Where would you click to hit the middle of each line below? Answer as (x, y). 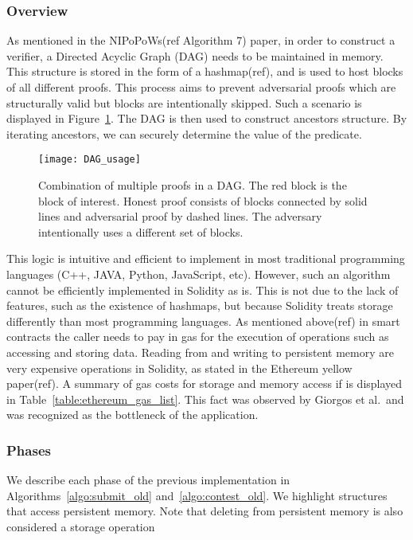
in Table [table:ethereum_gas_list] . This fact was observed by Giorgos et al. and (205, 399)
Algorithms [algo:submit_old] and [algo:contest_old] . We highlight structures (197, 495)
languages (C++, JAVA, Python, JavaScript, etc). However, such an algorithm (199, 274)
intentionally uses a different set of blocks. (141, 231)
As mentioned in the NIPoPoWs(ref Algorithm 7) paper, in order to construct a (201, 40)
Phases (29, 450)
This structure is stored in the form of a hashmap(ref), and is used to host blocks (205, 71)
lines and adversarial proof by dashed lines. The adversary (180, 216)
